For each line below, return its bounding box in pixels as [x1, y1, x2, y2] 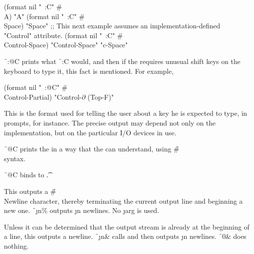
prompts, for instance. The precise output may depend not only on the [4, 117, 216, 127]
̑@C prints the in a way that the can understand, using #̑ [4, 144, 179, 154]
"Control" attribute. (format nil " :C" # [4, 30, 123, 40]
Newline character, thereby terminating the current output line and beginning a [4, 195, 243, 206]
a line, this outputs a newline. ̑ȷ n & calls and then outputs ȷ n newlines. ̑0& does [4, 231, 247, 241]
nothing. [4, 240, 29, 251]
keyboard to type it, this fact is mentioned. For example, [4, 65, 174, 76]
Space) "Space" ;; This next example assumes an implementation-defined [4, 21, 220, 31]
